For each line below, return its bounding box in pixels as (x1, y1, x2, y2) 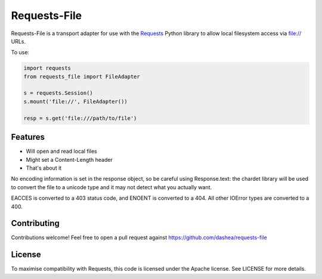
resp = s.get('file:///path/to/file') (23, 115, 137, 121)
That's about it (26, 164, 62, 171)
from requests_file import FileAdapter (23, 73, 140, 80)
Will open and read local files (26, 148, 98, 155)
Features (11, 132, 45, 142)
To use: (11, 49, 30, 56)
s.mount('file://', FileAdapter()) (23, 98, 128, 105)
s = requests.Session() (23, 90, 94, 96)
